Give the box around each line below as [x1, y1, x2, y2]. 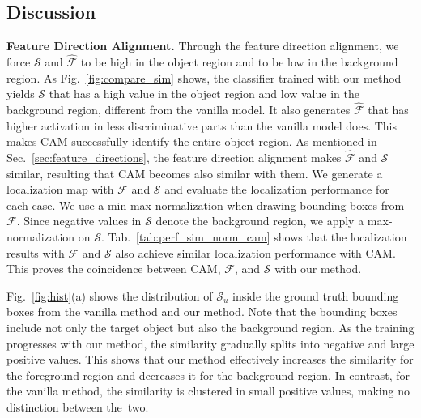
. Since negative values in [16, 212, 142, 229]
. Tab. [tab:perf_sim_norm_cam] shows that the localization [100, 228, 407, 245]
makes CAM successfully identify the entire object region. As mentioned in [6, 133, 377, 150]
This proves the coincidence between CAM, [6, 260, 221, 277]
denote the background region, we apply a [155, 212, 364, 229]
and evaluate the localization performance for [164, 181, 389, 198]
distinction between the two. [6, 398, 149, 415]
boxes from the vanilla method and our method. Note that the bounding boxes [6, 303, 398, 320]
